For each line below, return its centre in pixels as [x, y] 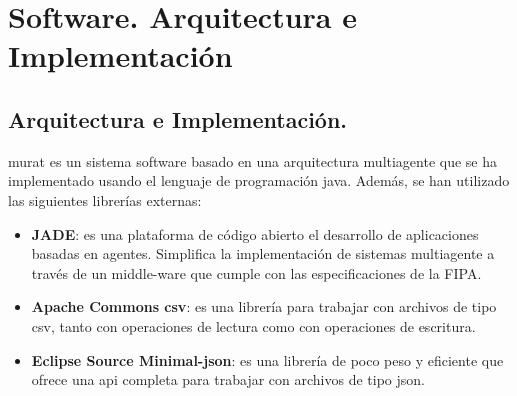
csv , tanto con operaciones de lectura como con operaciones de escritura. [253, 325]
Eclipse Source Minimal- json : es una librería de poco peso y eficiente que [267, 359]
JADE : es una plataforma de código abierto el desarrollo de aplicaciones [255, 233]
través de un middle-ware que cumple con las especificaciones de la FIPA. [256, 272]
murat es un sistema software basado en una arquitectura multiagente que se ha [253, 160]
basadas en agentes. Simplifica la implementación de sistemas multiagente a [263, 253]
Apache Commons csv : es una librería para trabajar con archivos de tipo [264, 306]
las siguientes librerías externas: [105, 199]
